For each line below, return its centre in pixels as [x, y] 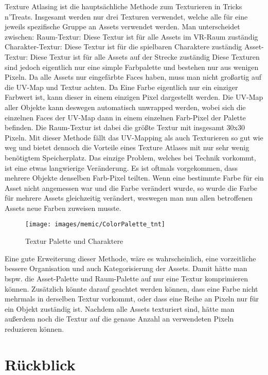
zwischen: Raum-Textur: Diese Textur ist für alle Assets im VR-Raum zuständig [131, 36]
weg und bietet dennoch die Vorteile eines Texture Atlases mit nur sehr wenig [127, 147]
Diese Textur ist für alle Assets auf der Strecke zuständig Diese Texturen [145, 56]
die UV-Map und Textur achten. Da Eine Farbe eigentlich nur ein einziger [121, 87]
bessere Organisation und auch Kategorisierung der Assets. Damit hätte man [126, 268]
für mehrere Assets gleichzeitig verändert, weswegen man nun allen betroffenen [129, 198]
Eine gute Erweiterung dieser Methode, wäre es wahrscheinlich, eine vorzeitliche [130, 258]
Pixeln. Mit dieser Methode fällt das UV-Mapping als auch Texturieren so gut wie [134, 137]
